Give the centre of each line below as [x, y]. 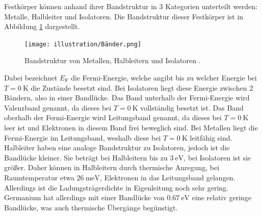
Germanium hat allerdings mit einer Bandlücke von [84, 197]
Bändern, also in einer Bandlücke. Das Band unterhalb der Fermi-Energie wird [127, 98]
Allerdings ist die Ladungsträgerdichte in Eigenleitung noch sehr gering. [116, 187]
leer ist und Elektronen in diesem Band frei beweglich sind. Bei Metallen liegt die [131, 127]
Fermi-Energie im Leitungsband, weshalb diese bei [83, 137]
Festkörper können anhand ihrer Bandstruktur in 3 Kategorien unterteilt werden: [131, 6]
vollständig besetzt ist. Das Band [192, 107]
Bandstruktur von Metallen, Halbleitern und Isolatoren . [113, 60]
